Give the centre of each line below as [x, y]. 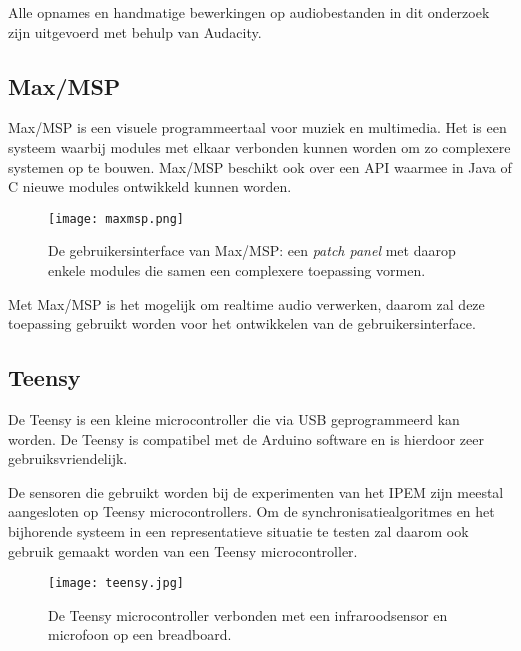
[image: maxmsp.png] [116, 218]
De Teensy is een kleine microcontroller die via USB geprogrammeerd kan [234, 419]
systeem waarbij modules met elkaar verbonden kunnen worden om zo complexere [259, 146]
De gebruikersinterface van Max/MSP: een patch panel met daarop [252, 250]
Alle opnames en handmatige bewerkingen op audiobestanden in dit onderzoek [249, 12]
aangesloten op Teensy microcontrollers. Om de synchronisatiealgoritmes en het [251, 511]
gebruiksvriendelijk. [68, 458]
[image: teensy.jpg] [116, 583]
